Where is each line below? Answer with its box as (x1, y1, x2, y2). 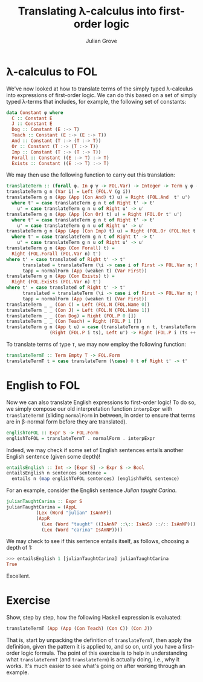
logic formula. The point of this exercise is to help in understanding (21, 649, 188, 657)
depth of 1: (6, 544, 33, 552)
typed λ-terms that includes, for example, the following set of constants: (6, 98, 187, 105)
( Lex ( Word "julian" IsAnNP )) (36, 510, 112, 516)
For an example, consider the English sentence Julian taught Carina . (6, 487, 177, 494)
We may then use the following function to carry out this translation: (6, 171, 175, 178)
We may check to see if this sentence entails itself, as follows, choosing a (6, 538, 189, 545)
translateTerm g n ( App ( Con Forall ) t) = (6, 245, 115, 251)
